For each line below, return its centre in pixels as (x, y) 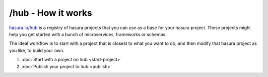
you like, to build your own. (37, 50)
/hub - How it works (51, 13)
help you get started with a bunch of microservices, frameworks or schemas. (88, 34)
